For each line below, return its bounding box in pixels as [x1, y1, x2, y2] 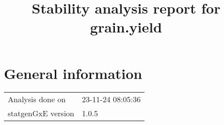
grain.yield [90, 17, 162, 37]
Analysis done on [8, 93, 66, 105]
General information [4, 63, 143, 83]
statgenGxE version [8, 107, 75, 119]
